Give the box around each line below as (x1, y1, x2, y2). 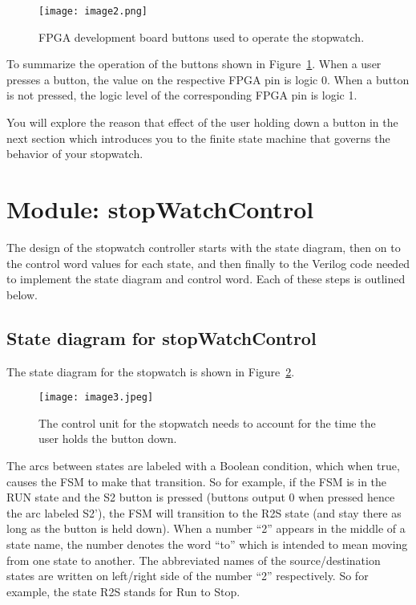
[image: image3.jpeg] (38, 392, 154, 404)
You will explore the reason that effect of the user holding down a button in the (6, 114, 398, 131)
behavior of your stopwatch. (6, 145, 143, 162)
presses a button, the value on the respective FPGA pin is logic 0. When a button (6, 71, 410, 87)
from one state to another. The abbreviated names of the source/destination (6, 551, 381, 568)
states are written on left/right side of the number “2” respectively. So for (6, 567, 369, 584)
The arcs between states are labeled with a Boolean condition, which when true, (6, 457, 400, 473)
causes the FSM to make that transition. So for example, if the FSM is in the (6, 473, 387, 489)
